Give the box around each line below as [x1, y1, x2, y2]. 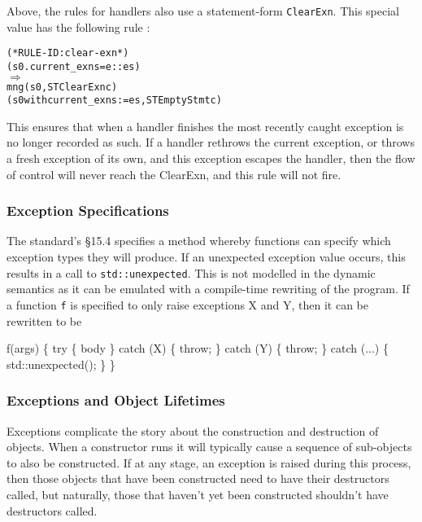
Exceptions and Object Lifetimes [7, 390, 225, 410]
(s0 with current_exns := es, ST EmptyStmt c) [7, 94, 222, 107]
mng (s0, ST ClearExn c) [7, 81, 118, 93]
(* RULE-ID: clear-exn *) [7, 47, 129, 59]
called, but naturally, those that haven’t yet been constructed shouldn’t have [7, 485, 389, 502]
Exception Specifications [7, 200, 169, 221]
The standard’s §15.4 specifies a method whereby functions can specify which [7, 232, 391, 249]
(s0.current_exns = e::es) [7, 60, 141, 72]
